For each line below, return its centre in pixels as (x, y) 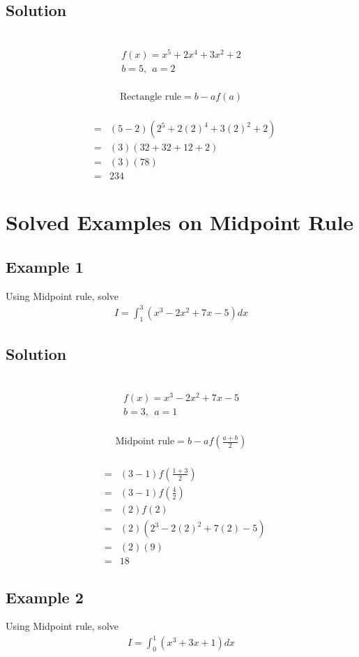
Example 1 (45, 267)
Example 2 (45, 597)
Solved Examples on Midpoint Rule (180, 222)
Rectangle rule (151, 97)
